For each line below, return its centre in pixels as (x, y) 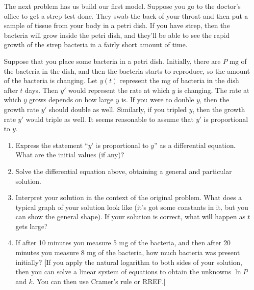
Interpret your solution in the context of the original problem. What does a (129, 197)
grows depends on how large (71, 100)
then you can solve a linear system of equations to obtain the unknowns (123, 272)
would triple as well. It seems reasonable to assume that (110, 119)
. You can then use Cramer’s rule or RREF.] (99, 281)
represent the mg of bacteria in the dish (179, 80)
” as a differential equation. (195, 145)
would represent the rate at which (119, 90)
